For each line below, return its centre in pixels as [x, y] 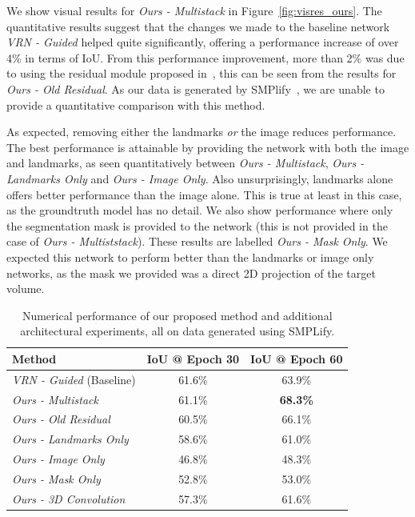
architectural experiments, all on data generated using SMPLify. [178, 331]
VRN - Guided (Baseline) [74, 379]
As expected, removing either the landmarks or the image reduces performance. [202, 132]
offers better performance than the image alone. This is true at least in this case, [204, 194]
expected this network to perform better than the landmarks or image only [190, 256]
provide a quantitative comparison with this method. [136, 104]
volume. [26, 289]
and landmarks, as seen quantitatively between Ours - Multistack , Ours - [186, 163]
